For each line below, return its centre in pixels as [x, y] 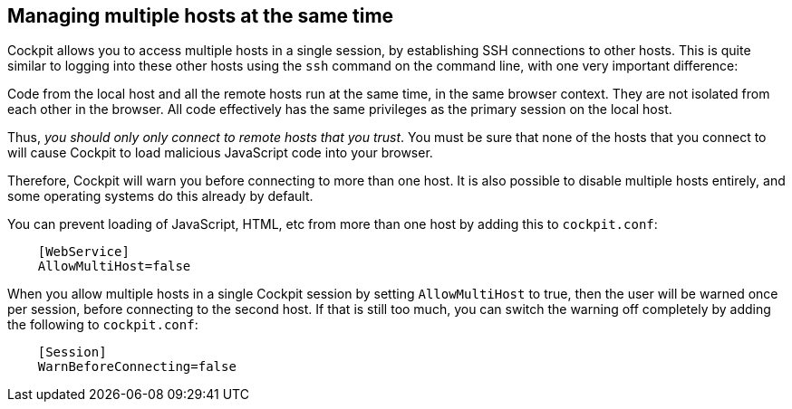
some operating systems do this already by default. [160, 196]
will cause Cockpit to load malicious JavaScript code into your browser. [220, 153]
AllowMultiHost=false [114, 266]
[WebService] [83, 252]
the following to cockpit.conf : [103, 325]
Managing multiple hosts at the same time [201, 16]
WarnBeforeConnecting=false [137, 367]
